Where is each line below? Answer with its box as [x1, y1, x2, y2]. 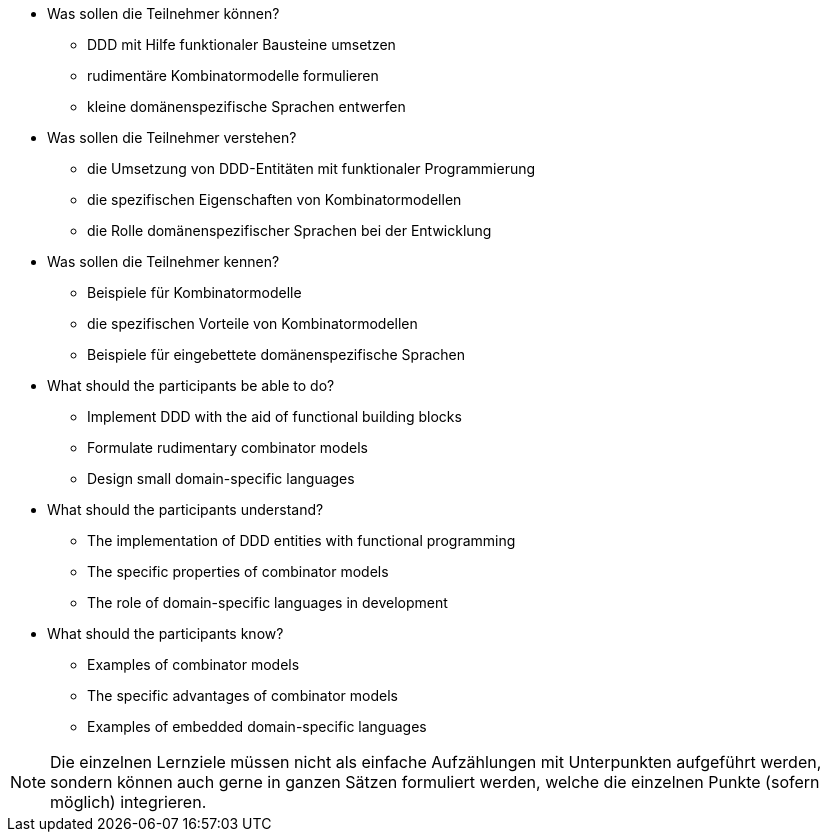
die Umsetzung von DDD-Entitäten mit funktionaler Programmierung [87, 160, 536, 177]
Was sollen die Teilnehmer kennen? [47, 253, 280, 270]
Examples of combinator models [87, 656, 300, 673]
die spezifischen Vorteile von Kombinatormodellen [87, 315, 418, 332]
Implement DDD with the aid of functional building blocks [87, 408, 462, 425]
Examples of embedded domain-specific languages [87, 718, 427, 735]
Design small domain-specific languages [87, 470, 355, 487]
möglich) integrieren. [50, 792, 207, 812]
